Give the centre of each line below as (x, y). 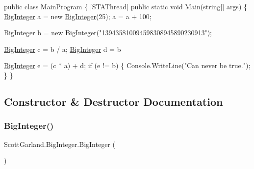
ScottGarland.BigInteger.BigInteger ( (60, 144)
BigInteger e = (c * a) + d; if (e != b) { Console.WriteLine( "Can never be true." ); (127, 65)
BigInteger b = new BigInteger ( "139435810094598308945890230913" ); (108, 33)
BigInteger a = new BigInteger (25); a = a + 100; (78, 16)
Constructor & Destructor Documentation (114, 101)
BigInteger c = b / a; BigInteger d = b (63, 49)
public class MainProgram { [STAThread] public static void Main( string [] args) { (126, 6)
